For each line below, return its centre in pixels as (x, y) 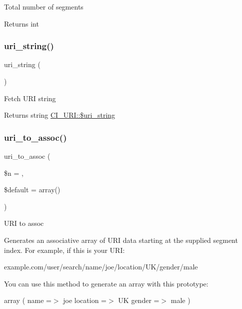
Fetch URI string (30, 98)
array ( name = (28, 300)
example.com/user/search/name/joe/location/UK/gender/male (101, 267)
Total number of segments (44, 7)
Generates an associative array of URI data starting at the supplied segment (121, 240)
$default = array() (32, 190)
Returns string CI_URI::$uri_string (60, 115)
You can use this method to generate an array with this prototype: (106, 283)
